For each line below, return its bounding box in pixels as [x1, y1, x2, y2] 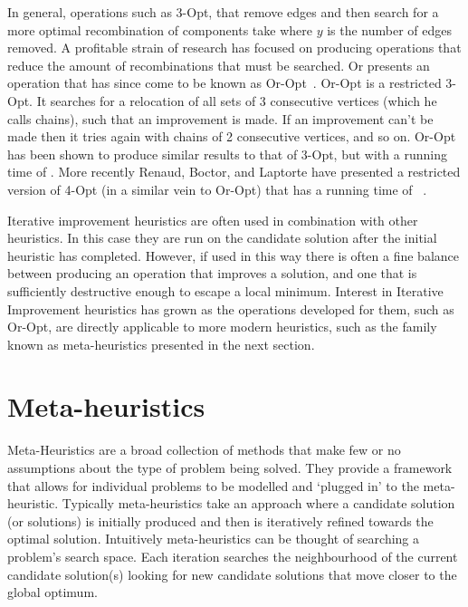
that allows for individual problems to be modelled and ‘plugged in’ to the [7, 476, 419, 495]
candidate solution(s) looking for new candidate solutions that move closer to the [7, 564, 457, 583]
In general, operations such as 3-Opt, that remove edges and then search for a [7, 3, 439, 21]
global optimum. [7, 583, 98, 602]
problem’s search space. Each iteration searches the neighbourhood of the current [7, 546, 458, 565]
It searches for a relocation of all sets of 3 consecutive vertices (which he [36, 91, 437, 110]
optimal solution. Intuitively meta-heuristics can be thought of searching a [7, 529, 420, 548]
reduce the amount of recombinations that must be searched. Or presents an [7, 55, 430, 74]
